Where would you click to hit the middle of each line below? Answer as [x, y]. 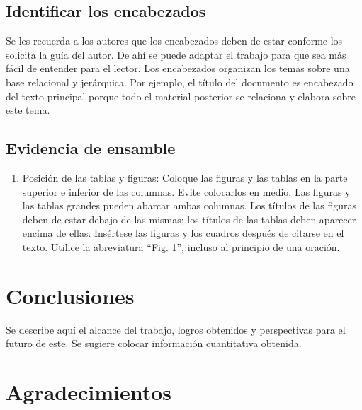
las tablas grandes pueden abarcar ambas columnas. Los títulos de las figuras [189, 205]
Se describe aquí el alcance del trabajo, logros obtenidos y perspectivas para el [176, 329]
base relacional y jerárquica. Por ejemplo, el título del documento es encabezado [180, 82]
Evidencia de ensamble [91, 148]
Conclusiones [70, 295]
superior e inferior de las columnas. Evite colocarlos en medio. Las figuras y [186, 191]
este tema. [28, 110]
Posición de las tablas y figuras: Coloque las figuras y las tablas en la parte [185, 177]
